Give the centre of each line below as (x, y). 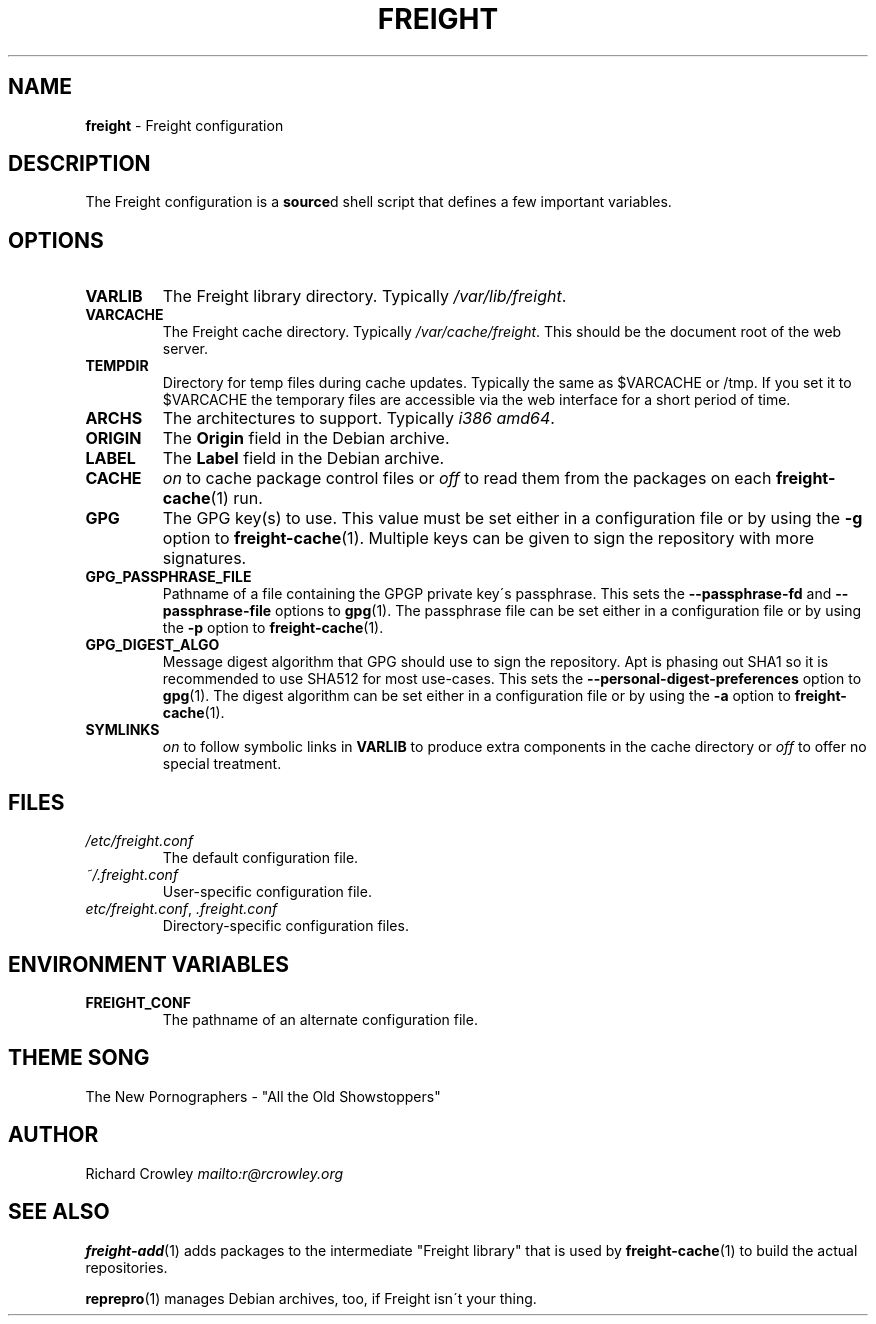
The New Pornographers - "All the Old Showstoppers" (263, 1096)
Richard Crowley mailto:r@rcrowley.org (214, 1173)
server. (185, 349)
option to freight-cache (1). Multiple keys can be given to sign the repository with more (488, 538)
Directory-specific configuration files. (285, 926)
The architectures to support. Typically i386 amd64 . (358, 418)
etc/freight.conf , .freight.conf (181, 909)
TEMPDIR (117, 366)
